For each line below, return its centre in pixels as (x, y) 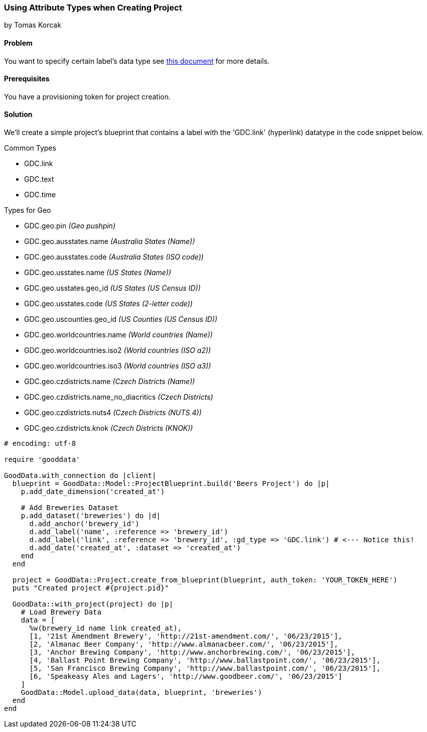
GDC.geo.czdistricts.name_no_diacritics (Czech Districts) (119, 397)
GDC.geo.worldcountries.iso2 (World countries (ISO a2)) (118, 350)
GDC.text (39, 179)
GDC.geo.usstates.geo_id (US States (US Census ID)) (112, 288)
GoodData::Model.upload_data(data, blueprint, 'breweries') (141, 693)
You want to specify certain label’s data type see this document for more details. (137, 61)
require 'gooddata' (42, 460)
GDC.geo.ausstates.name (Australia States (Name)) (110, 241)
